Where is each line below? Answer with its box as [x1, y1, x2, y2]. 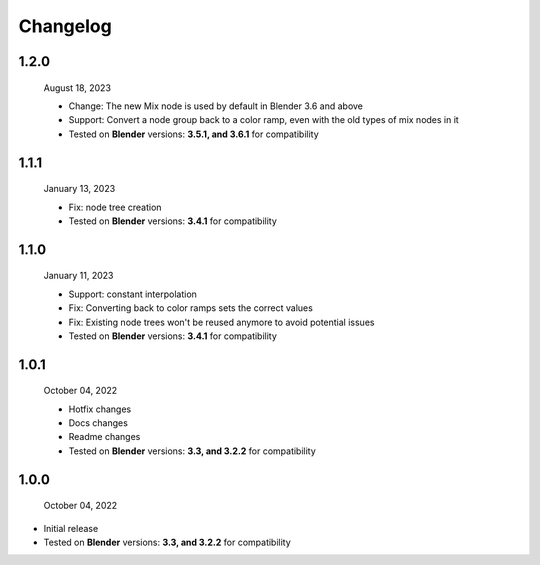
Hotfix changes [68, 403, 132, 415]
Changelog [18, 15, 112, 37]
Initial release [43, 522, 99, 534]
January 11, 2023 [43, 270, 114, 282]
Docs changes [68, 417, 129, 429]
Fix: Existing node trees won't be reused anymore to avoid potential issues [68, 316, 375, 328]
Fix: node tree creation [68, 201, 162, 213]
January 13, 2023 [43, 183, 116, 195]
